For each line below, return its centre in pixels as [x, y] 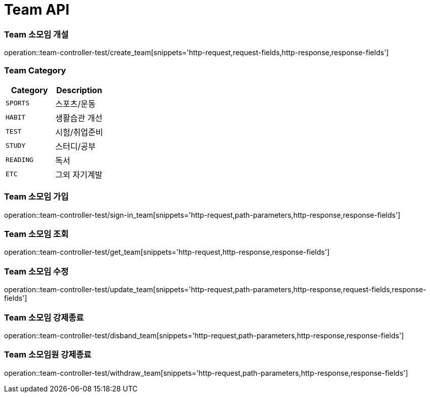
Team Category [35, 70]
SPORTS [17, 103]
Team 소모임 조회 [36, 234]
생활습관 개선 [79, 118]
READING [20, 160]
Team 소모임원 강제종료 [48, 355]
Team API [37, 10]
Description [79, 90]
